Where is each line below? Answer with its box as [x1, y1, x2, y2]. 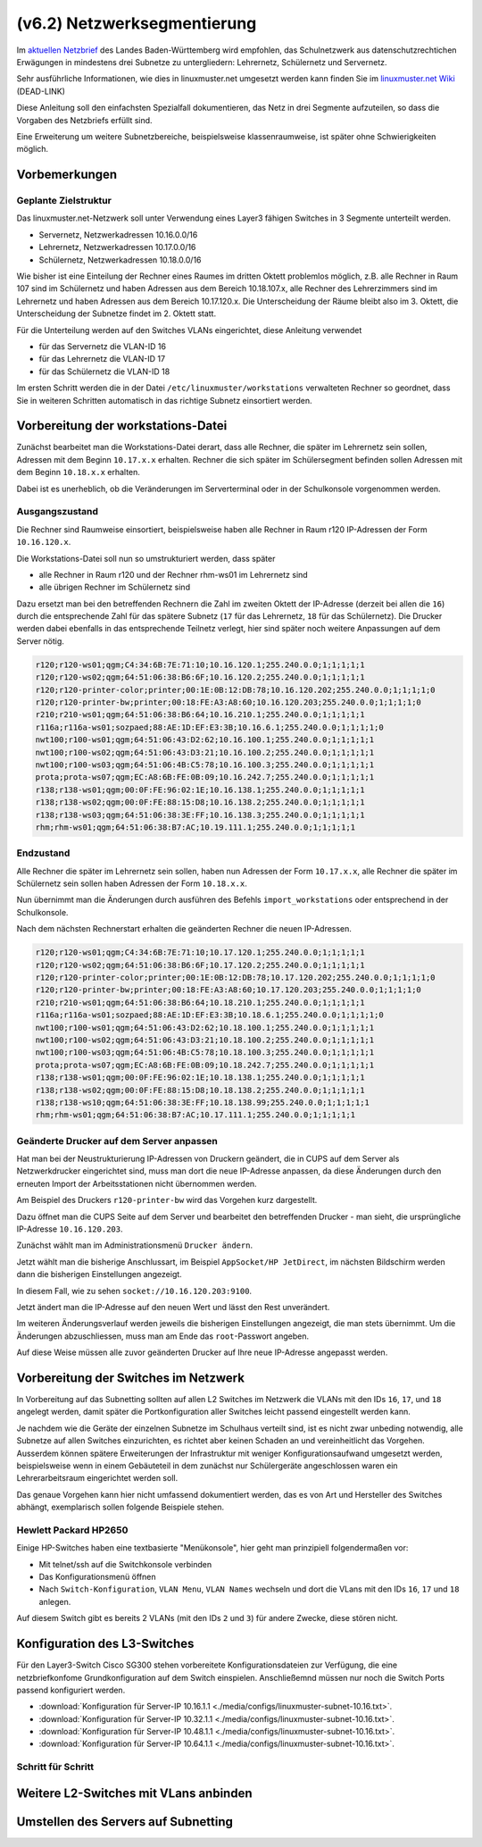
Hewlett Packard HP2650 [16, 1524, 129, 1536]
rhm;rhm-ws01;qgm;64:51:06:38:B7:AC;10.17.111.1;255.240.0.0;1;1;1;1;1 [35, 1110, 356, 1120]
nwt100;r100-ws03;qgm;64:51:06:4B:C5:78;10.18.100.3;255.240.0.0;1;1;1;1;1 [35, 1048, 375, 1057]
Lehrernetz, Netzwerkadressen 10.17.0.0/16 [38, 242, 196, 253]
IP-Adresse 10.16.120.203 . [16, 1224, 123, 1234]
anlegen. [38, 1596, 71, 1607]
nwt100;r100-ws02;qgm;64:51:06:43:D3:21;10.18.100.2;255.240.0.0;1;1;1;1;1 [35, 1034, 375, 1045]
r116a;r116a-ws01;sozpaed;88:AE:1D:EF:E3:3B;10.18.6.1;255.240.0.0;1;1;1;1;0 [35, 1010, 384, 1020]
